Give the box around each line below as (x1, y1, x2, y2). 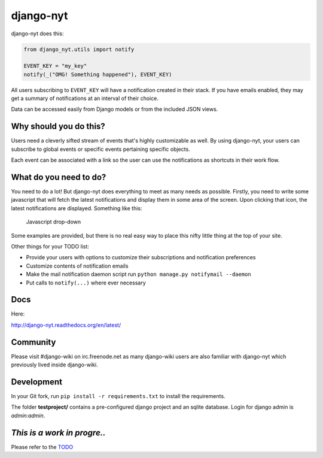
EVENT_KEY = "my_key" (23, 63, 87, 69)
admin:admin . (11, 412, 45, 419)
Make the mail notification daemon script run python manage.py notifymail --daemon (26, 271, 251, 278)
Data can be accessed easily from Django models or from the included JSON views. (11, 105, 218, 113)
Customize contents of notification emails (26, 262, 129, 269)
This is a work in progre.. (11, 427, 106, 438)
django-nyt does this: (11, 30, 64, 37)
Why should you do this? (11, 122, 106, 132)
